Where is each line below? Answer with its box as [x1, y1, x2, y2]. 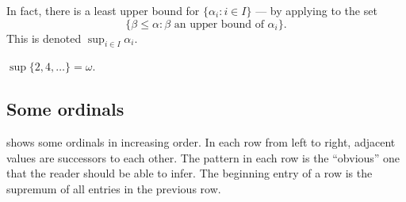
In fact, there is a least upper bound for [6, 2, 200, 18]
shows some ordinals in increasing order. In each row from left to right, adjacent [6, 134, 396, 151]
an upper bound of [174, 18, 264, 30]
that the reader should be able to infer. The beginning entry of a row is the [6, 165, 373, 181]
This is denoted [6, 29, 82, 46]
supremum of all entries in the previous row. [6, 180, 221, 196]
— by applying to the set [255, 2, 377, 18]
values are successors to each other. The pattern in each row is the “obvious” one [6, 149, 400, 166]
